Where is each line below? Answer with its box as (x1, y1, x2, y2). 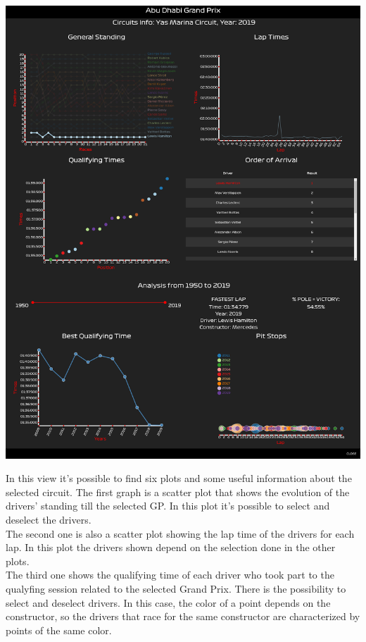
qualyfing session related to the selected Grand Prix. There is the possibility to (6, 581, 346, 596)
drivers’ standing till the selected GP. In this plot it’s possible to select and (6, 498, 330, 513)
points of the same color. (6, 622, 112, 637)
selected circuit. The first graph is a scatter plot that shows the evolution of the (6, 484, 350, 499)
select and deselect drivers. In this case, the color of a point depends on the (6, 595, 331, 610)
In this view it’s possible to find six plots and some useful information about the (6, 471, 352, 486)
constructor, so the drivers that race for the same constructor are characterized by (6, 609, 360, 624)
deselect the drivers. (6, 512, 91, 527)
